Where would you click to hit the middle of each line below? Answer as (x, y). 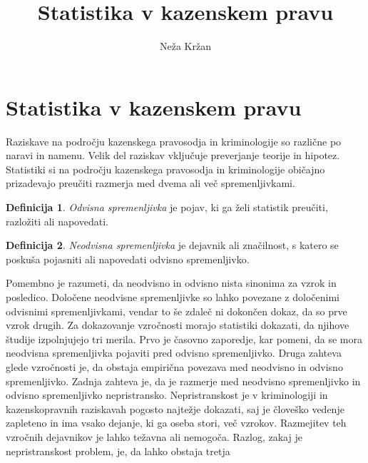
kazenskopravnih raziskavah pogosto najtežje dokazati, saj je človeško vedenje (175, 408)
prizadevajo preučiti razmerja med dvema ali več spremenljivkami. (150, 183)
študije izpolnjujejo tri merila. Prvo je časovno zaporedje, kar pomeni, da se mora (184, 339)
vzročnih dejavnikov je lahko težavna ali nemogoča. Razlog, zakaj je (154, 436)
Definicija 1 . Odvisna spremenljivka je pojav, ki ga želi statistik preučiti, (167, 207)
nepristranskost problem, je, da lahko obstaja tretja (118, 451)
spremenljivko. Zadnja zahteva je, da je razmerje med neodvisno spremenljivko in (183, 381)
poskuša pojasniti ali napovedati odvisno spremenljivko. (128, 259)
